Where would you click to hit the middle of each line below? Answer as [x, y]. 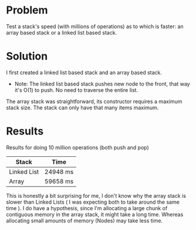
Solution [27, 56]
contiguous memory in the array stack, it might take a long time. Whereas [95, 214]
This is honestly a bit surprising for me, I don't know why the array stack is [96, 195]
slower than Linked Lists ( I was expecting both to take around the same [93, 202]
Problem [27, 10]
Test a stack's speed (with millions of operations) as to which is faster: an [95, 26]
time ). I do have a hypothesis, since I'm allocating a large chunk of [87, 208]
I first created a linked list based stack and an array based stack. [84, 72]
